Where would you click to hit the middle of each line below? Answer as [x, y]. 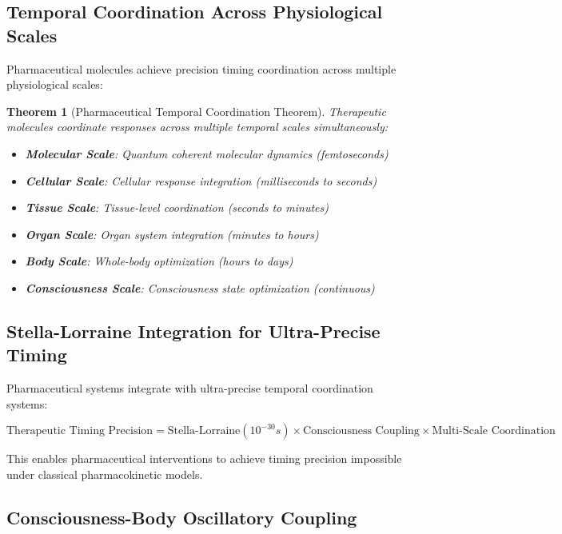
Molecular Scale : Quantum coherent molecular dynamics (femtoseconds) [207, 153]
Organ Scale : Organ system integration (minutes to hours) [172, 234]
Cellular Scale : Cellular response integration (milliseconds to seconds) [201, 180]
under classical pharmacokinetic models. [105, 474]
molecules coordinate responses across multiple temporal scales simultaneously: [197, 127]
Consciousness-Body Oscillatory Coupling [182, 517]
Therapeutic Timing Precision [80, 431]
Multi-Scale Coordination [494, 431]
